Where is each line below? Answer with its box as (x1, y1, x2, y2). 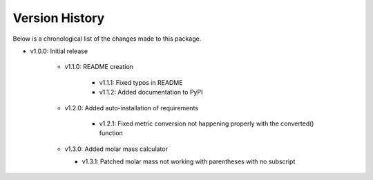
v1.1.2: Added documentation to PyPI (99, 88, 203, 97)
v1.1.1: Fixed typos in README (99, 78, 183, 86)
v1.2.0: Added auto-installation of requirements (64, 103, 198, 112)
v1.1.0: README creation (64, 63, 134, 71)
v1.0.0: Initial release (30, 47, 88, 55)
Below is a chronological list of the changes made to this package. (12, 34, 202, 43)
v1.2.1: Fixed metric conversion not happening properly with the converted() (99, 119, 314, 128)
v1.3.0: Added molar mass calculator (64, 145, 169, 153)
